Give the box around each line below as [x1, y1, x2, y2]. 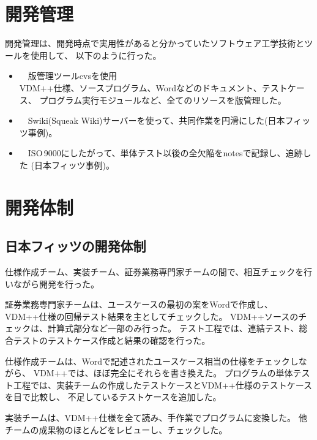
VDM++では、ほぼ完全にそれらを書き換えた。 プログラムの [33, 366, 276, 379]
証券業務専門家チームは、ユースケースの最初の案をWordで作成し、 [5, 298, 273, 311]
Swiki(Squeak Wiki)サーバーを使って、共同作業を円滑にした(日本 [28, 114, 285, 127]
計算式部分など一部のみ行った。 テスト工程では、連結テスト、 [47, 322, 299, 335]
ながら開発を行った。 [13, 277, 99, 290]
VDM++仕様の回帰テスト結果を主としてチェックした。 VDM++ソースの [5, 309, 299, 322]
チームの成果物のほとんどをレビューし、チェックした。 [5, 423, 228, 436]
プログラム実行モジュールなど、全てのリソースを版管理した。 [39, 93, 286, 106]
